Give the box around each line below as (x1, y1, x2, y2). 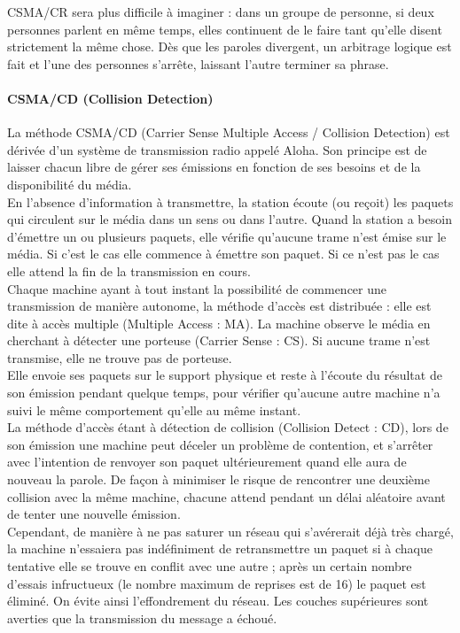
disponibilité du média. (7, 174, 132, 193)
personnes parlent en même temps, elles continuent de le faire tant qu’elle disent (7, 19, 442, 38)
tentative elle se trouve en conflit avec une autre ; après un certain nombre (7, 557, 412, 575)
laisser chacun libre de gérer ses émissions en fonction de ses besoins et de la (7, 158, 421, 176)
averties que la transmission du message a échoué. (7, 608, 277, 627)
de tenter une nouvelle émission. (7, 505, 181, 523)
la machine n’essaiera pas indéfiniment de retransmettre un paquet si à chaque (7, 539, 433, 558)
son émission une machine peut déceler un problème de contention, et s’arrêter (7, 435, 433, 453)
